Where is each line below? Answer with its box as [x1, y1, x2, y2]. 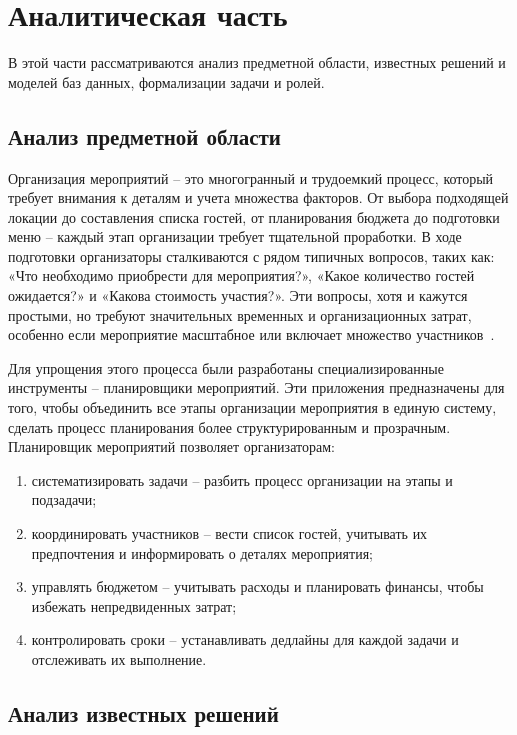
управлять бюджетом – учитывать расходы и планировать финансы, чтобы [31, 576, 484, 597]
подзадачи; [31, 489, 97, 510]
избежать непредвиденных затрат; [31, 595, 237, 616]
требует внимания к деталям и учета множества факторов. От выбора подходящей [8, 187, 509, 208]
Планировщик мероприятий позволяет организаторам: [8, 436, 335, 457]
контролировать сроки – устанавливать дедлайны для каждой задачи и [31, 629, 459, 650]
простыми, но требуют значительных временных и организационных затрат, [8, 304, 472, 325]
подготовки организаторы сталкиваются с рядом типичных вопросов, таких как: [8, 245, 495, 266]
